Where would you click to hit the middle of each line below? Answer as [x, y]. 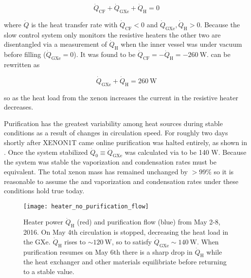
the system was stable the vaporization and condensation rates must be [110, 162]
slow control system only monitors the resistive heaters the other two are [112, 34]
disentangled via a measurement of [55, 44]
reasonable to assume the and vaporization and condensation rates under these [121, 181]
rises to [75, 241]
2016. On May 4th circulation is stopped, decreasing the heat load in [126, 232]
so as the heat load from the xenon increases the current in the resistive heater [121, 97]
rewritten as [22, 64]
